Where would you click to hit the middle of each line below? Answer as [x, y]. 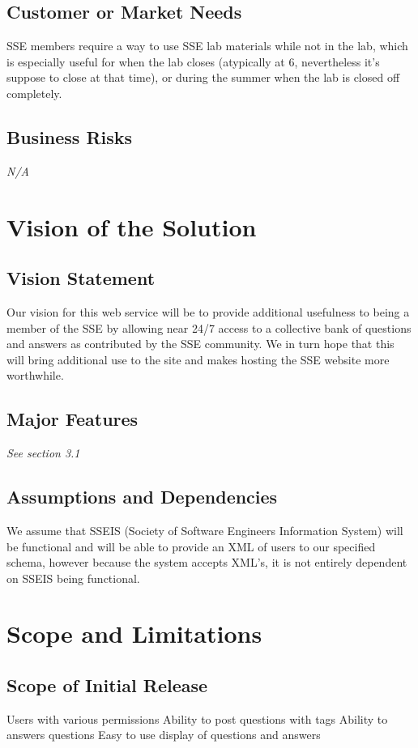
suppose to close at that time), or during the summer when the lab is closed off [203, 77]
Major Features [73, 419]
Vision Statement [81, 278]
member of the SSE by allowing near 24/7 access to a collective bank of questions [209, 327]
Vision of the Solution [132, 226]
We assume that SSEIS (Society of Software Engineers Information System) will [205, 530]
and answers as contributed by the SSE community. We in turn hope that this [200, 344]
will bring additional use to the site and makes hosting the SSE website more [198, 359]
